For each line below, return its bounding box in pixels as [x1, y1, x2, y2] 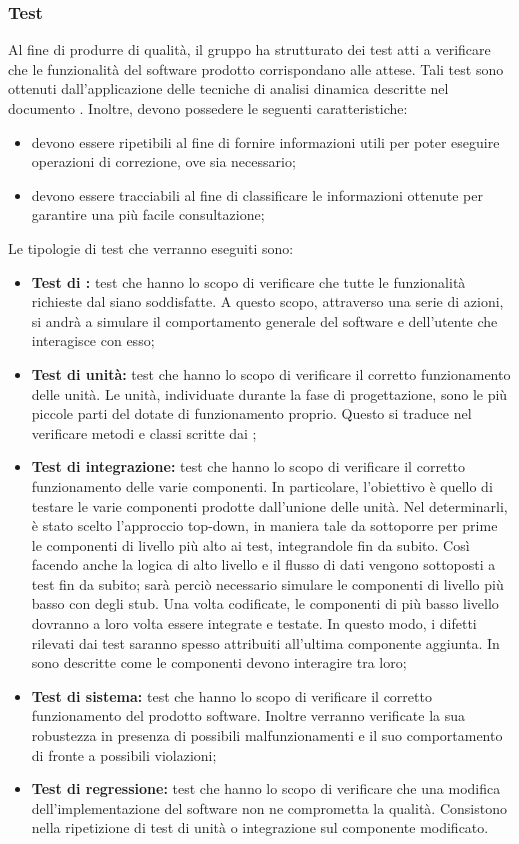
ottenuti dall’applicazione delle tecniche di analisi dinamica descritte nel [8, 78, 449, 99]
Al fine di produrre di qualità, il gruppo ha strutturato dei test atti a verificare [8, 39, 491, 60]
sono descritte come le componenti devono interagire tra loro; [31, 652, 407, 673]
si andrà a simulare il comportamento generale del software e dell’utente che [31, 310, 498, 331]
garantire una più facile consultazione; [31, 204, 265, 225]
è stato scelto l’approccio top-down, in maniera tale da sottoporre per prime [31, 515, 498, 536]
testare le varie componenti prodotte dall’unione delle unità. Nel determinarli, [31, 495, 508, 516]
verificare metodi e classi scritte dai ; [31, 422, 257, 443]
